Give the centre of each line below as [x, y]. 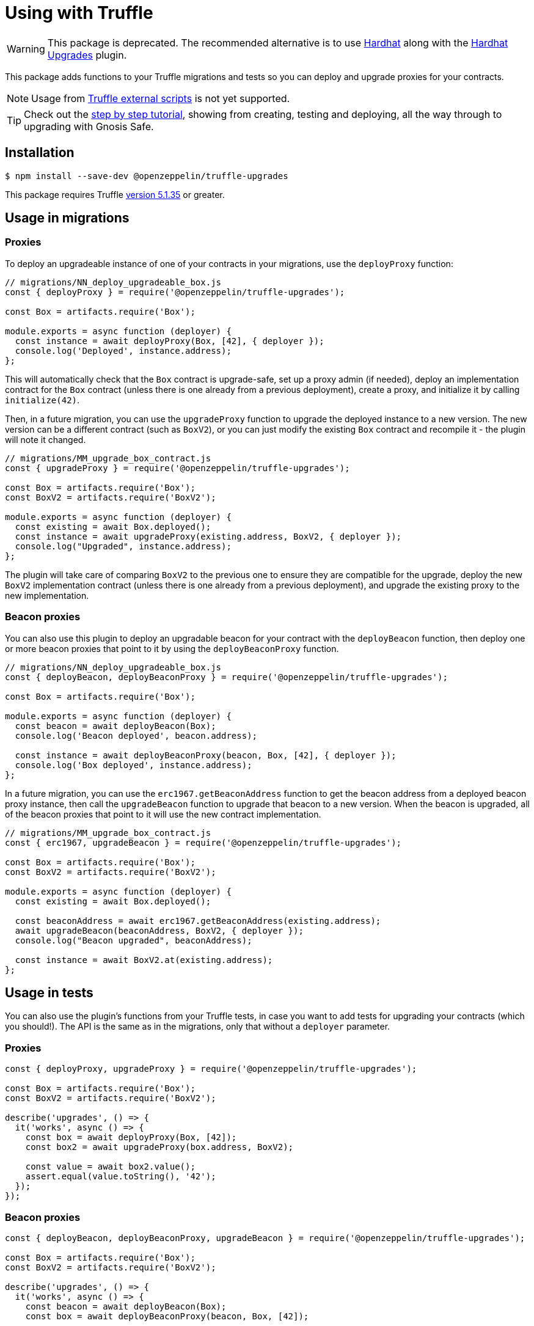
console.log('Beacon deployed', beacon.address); [136, 735]
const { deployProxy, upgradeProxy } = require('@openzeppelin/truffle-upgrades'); [211, 1069]
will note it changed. [46, 439]
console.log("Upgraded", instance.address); [123, 546]
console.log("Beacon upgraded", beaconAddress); [133, 940]
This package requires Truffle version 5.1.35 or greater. [115, 194]
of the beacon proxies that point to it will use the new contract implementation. [163, 814]
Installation [40, 153]
